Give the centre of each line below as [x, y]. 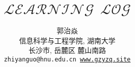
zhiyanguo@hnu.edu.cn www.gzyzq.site [67, 59]
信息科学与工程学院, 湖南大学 [67, 40]
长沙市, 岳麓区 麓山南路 [67, 50]
